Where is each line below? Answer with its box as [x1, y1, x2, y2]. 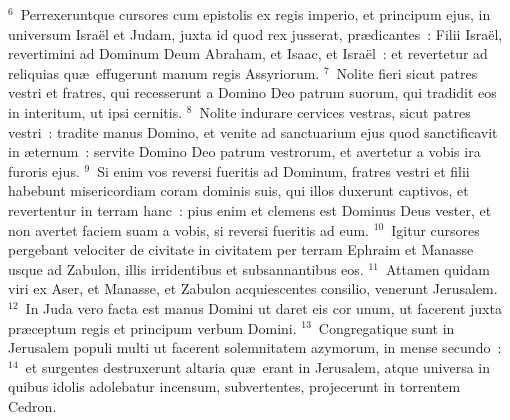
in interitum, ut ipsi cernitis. [8, 101, 183, 122]
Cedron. [8, 395, 57, 416]
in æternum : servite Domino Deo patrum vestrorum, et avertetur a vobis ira [8, 141, 481, 162]
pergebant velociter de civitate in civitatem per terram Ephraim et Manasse [8, 239, 474, 260]
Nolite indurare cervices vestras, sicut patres [199, 101, 471, 122]
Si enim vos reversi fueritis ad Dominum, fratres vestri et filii [97, 160, 470, 181]
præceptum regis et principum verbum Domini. [8, 317, 297, 338]
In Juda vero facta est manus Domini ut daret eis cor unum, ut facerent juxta [25, 297, 502, 318]
